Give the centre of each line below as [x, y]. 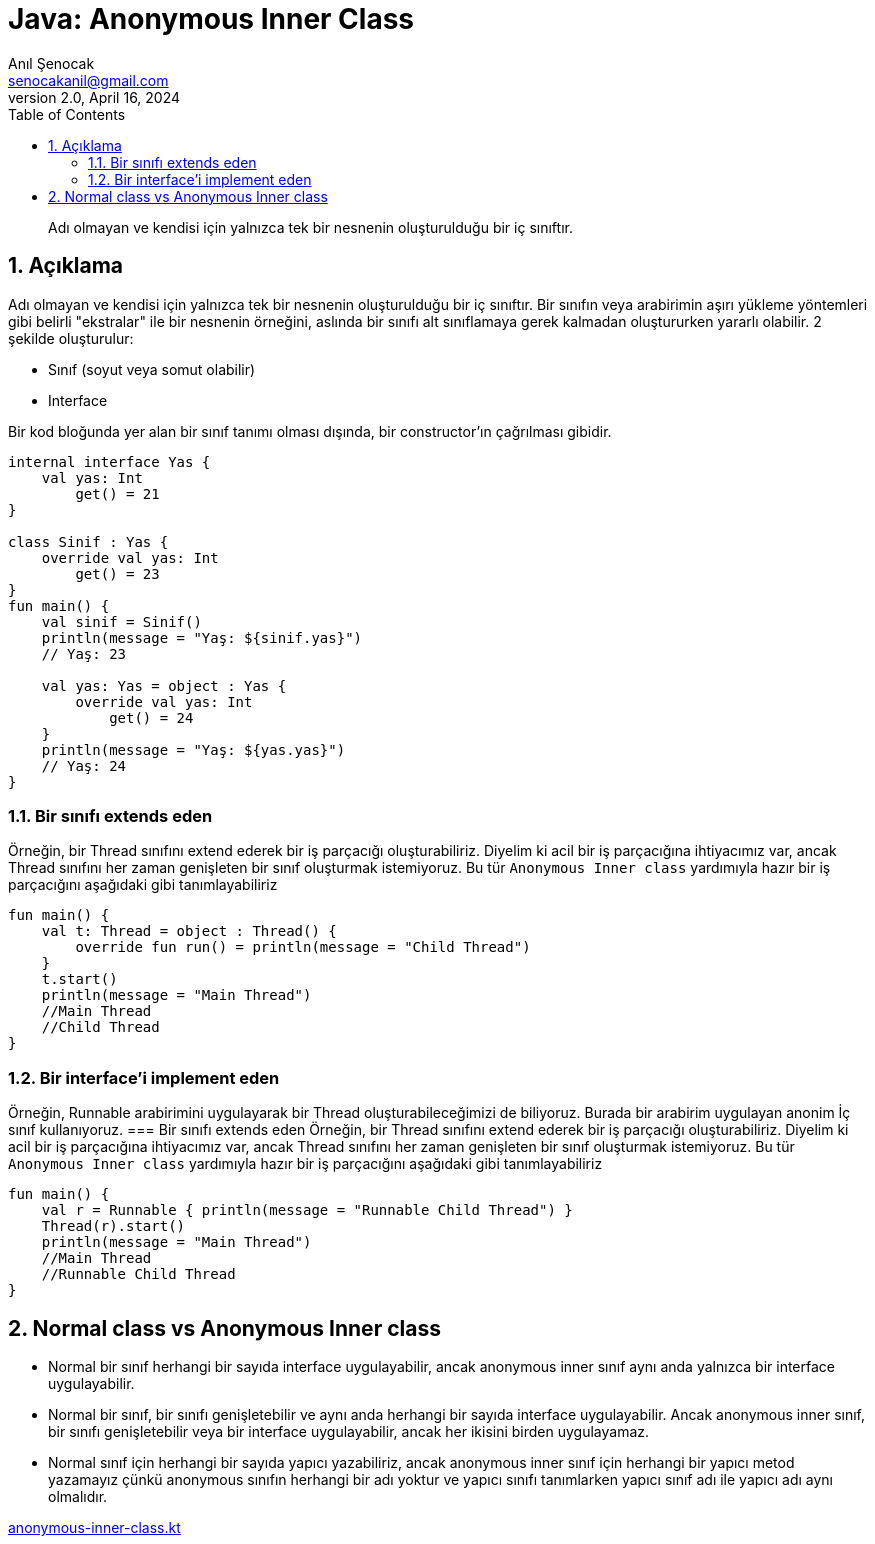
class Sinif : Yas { [88, 541]
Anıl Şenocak [51, 63]
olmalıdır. [78, 1496]
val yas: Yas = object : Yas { [164, 685]
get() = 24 [151, 717]
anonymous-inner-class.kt [94, 1527]
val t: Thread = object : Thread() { [189, 931]
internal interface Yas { [109, 461]
